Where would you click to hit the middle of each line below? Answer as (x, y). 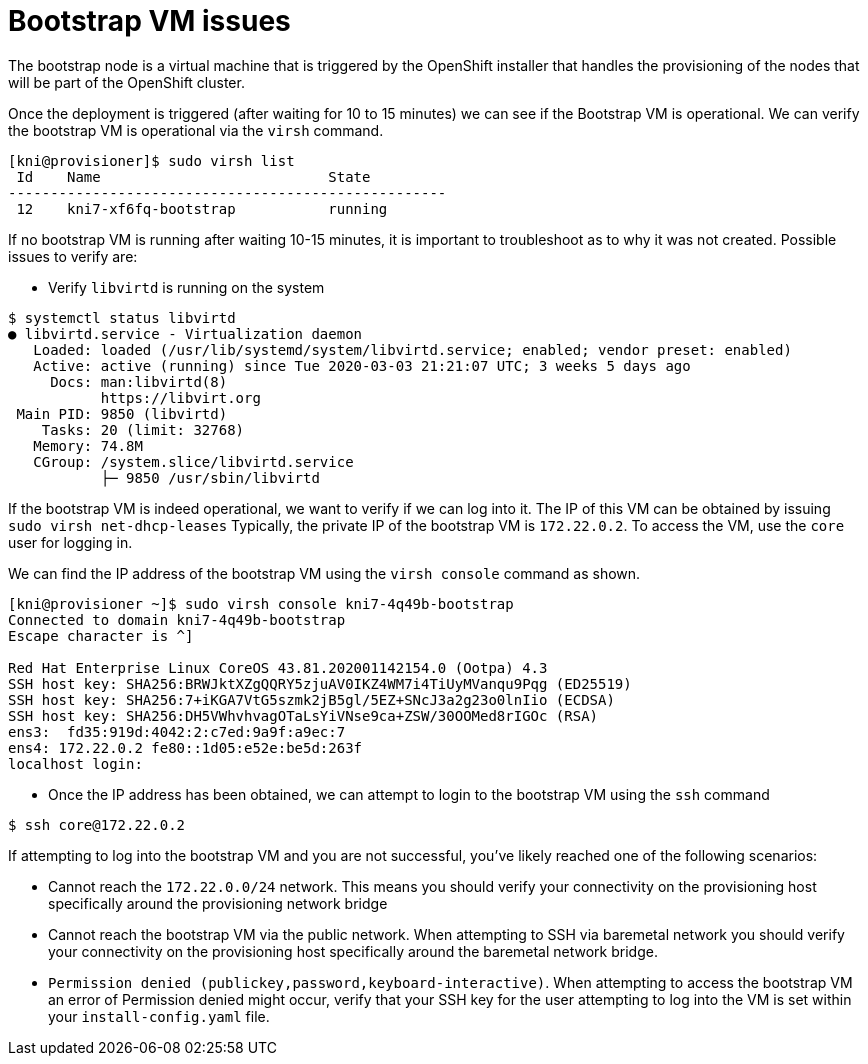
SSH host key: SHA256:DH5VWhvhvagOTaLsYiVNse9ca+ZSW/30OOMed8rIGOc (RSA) (303, 715)
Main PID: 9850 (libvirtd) (122, 413)
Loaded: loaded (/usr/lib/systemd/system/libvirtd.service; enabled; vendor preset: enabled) (412, 349)
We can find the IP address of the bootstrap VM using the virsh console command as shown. (324, 573)
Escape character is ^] (101, 635)
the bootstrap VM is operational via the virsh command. (196, 130)
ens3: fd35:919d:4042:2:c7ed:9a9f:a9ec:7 (177, 731)
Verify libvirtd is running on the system (186, 287)
